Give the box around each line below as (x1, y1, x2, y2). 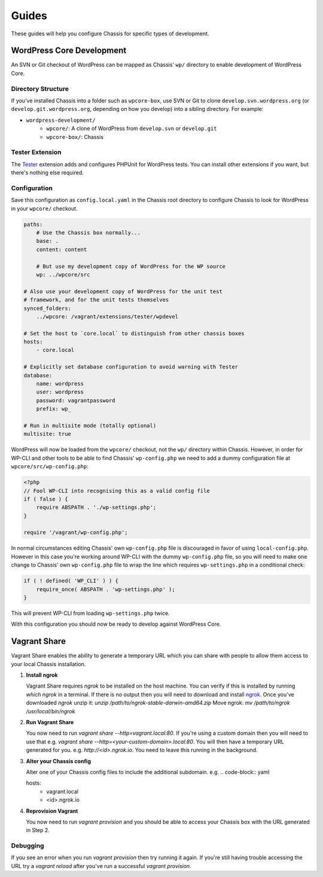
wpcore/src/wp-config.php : (11, 463, 89, 470)
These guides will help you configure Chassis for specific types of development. (11, 30, 209, 37)
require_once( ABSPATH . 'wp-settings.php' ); (36, 586, 176, 593)
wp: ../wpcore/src (36, 271, 90, 278)
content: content (36, 246, 87, 253)
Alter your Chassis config (26, 757, 91, 764)
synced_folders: (23, 305, 72, 312)
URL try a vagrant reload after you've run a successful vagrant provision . (11, 862, 191, 869)
